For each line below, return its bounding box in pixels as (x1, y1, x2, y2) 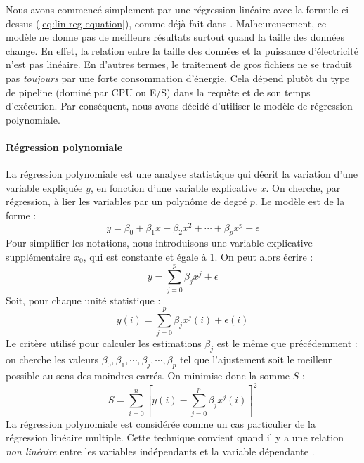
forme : (6, 207, 37, 222)
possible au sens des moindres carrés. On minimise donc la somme (6, 368, 290, 383)
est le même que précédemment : (216, 336, 358, 351)
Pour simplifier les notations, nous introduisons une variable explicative (6, 235, 313, 250)
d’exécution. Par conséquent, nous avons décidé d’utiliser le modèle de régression (6, 98, 353, 113)
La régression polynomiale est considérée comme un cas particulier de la (6, 416, 316, 431)
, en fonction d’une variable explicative (90, 180, 257, 195)
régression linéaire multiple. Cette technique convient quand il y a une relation (6, 430, 344, 445)
